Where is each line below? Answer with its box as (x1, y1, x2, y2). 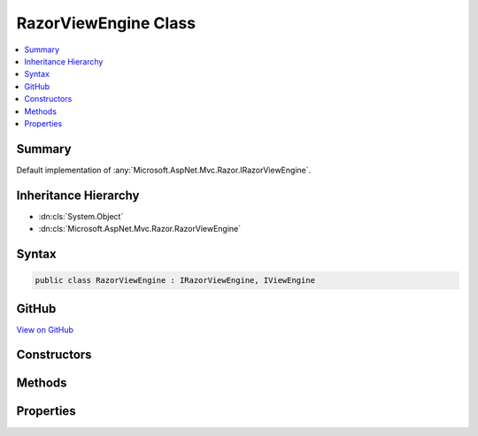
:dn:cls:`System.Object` (38, 210, 124, 221)
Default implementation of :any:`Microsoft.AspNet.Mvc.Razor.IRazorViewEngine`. (16, 164, 312, 175)
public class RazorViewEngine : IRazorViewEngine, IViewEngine (35, 275, 316, 286)
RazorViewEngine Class (16, 13, 197, 33)
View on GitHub (16, 324, 74, 335)
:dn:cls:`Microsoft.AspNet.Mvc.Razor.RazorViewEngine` (38, 224, 242, 234)
